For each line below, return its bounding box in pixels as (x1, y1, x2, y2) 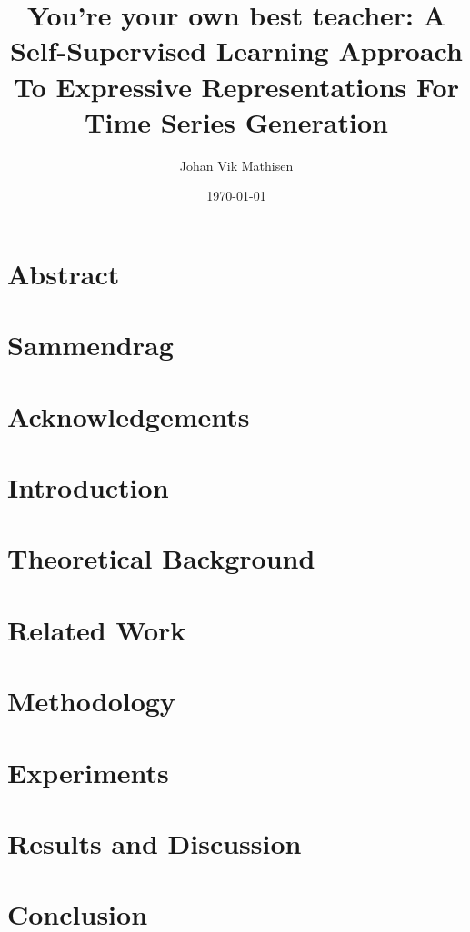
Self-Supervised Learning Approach (10, 32, 463, 69)
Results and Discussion (7, 824, 302, 861)
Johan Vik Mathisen (179, 155, 294, 174)
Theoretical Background (7, 540, 315, 577)
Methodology (7, 682, 175, 719)
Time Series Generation (85, 103, 388, 140)
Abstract (7, 254, 120, 292)
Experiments (7, 753, 169, 790)
